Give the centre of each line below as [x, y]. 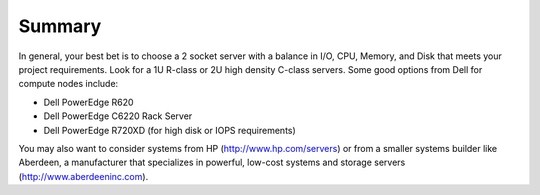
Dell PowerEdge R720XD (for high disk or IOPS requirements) [170, 130]
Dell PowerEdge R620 [88, 102]
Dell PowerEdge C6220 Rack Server [118, 116]
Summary [60, 26]
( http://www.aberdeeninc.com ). [83, 176]
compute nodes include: [68, 84]
